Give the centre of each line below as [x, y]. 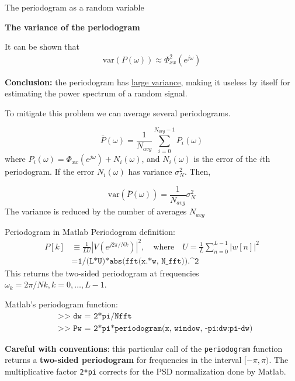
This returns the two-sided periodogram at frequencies [102, 273]
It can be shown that [42, 46]
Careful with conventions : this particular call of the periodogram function [144, 348]
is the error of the [225, 159]
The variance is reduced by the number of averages [96, 211]
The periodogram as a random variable [74, 7]
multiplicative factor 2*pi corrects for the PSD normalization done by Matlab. [145, 371]
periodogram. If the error [50, 172]
